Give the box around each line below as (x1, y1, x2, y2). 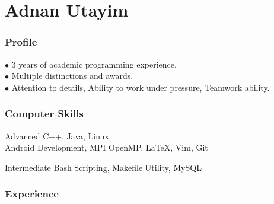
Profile (5, 34, 37, 49)
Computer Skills (5, 106, 84, 121)
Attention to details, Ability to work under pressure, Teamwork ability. (11, 81, 270, 93)
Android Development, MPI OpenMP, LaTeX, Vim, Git (5, 141, 208, 154)
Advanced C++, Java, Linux (5, 129, 109, 142)
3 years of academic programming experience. (11, 58, 177, 70)
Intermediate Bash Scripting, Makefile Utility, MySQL (5, 161, 202, 173)
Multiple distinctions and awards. (11, 69, 133, 82)
